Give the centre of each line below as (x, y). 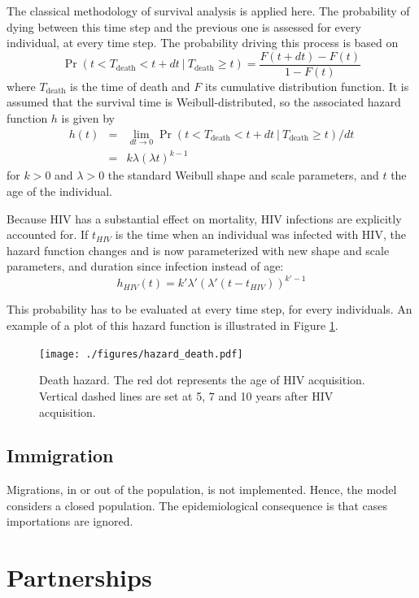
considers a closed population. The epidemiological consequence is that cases (197, 505)
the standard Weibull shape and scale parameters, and (243, 175)
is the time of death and (130, 86)
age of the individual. (59, 191)
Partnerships (79, 577)
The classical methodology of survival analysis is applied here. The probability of (208, 11)
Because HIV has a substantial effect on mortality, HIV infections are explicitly (204, 218)
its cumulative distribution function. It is (307, 86)
